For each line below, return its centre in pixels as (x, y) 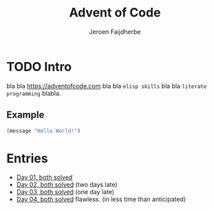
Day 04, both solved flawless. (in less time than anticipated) (101, 199)
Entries (28, 158)
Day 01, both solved (44, 178)
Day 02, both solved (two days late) (67, 185)
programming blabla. (34, 93)
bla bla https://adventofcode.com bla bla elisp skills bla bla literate (107, 86)
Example (25, 115)
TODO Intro (39, 66)
